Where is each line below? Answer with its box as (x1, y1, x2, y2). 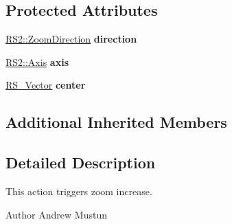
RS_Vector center (5, 78, 86, 92)
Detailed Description (5, 152, 156, 173)
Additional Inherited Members (5, 111, 227, 133)
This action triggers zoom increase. (5, 183, 152, 198)
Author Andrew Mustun (5, 207, 107, 221)
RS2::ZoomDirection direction (5, 32, 137, 46)
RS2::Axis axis (5, 54, 69, 69)
